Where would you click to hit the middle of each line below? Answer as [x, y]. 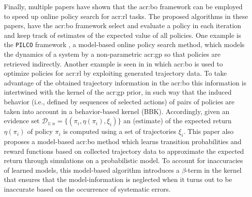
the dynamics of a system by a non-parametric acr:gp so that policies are [112, 54]
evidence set [22, 121]
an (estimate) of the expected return [177, 121]
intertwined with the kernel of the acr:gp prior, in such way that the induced [118, 92]
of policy [40, 131]
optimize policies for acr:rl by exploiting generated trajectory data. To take [115, 73]
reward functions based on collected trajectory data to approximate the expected [124, 151]
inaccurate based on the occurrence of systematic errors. [87, 189]
